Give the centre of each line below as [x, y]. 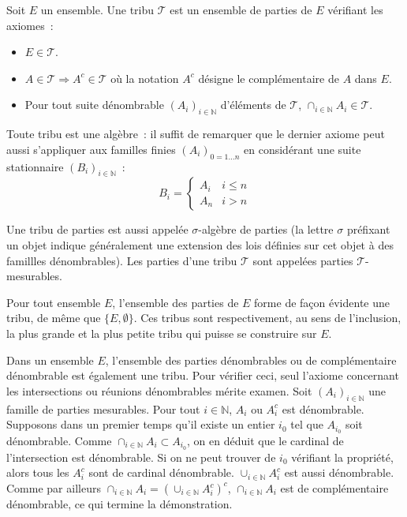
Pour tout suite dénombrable [94, 105]
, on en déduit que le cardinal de [265, 440]
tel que [307, 424]
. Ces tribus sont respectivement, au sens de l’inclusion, [267, 318]
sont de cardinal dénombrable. [161, 472]
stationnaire [35, 166]
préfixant [368, 229]
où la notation [145, 78]
